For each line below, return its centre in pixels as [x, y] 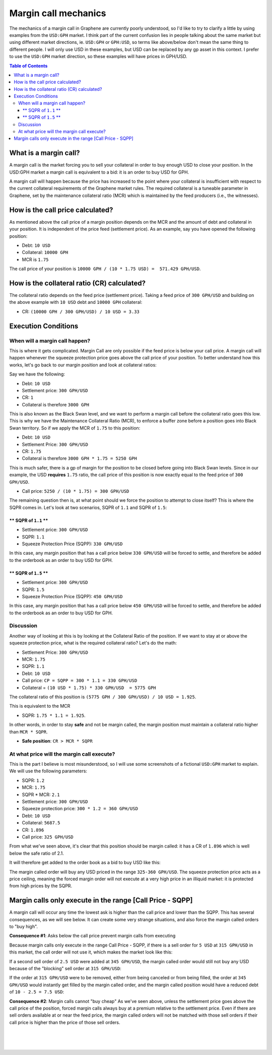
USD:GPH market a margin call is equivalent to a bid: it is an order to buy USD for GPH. [99, 172]
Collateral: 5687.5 [41, 823]
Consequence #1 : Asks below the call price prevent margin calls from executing [92, 936]
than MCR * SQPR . [28, 731]
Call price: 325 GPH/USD [48, 837]
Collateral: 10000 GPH [45, 252]
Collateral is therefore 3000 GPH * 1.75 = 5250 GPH [79, 458]
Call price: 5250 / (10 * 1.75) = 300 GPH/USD [76, 491]
